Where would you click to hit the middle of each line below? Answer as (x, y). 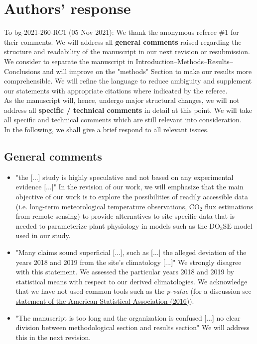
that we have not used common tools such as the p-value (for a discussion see (133, 291)
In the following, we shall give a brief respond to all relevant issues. (107, 129)
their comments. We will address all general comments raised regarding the (123, 42)
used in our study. (43, 235)
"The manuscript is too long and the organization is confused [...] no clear (128, 317)
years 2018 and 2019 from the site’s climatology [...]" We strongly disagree (128, 262)
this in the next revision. (53, 337)
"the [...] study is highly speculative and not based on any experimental (125, 177)
